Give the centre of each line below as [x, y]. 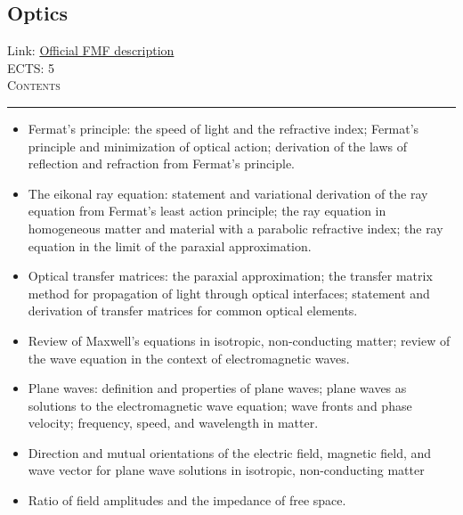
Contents [34, 85]
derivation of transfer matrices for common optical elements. [193, 311]
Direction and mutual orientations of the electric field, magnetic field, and [230, 452]
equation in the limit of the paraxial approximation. [170, 245]
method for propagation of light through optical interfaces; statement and [229, 293]
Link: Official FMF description [91, 50]
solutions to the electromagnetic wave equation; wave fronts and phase [220, 405]
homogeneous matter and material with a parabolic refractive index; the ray [236, 228]
